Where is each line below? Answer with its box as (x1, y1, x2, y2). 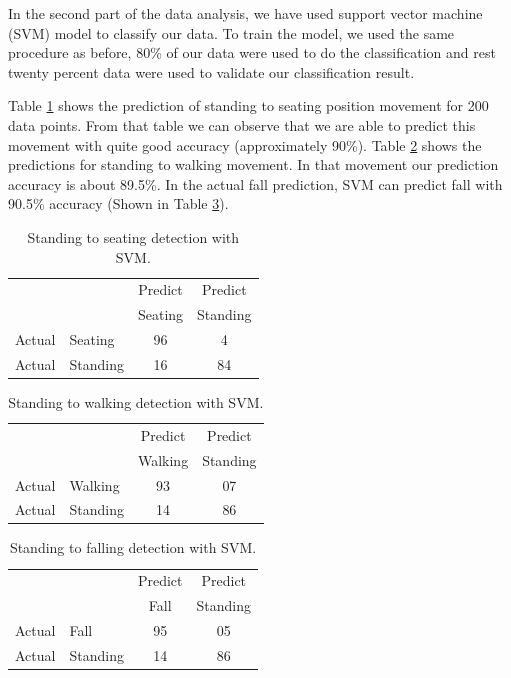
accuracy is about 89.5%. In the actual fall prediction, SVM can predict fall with (8, 173, 503, 194)
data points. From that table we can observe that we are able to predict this (8, 114, 476, 135)
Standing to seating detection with (27, 226, 240, 247)
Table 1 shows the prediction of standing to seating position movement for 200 (8, 95, 489, 116)
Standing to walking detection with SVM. (8, 392, 264, 412)
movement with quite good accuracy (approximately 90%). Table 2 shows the (8, 134, 482, 155)
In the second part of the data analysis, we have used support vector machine (8, 3, 483, 23)
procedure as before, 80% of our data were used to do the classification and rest (8, 42, 496, 63)
